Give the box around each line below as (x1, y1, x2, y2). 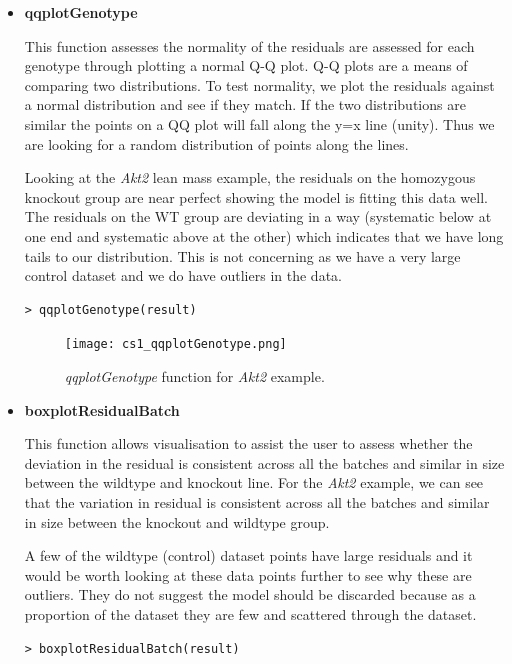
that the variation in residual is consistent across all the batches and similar (24, 491, 490, 512)
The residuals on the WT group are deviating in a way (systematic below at (24, 206, 492, 227)
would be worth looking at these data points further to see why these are (24, 564, 472, 585)
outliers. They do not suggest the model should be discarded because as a (24, 584, 476, 605)
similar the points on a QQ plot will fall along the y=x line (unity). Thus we (24, 113, 495, 134)
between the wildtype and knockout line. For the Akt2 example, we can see (24, 472, 484, 493)
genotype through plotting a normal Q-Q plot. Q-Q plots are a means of (24, 55, 468, 76)
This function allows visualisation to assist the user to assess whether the (24, 433, 473, 454)
